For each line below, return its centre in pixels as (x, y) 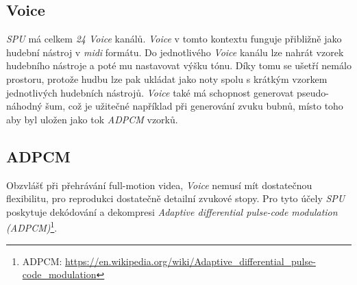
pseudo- (313, 92)
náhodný (24, 106)
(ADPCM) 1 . (32, 226)
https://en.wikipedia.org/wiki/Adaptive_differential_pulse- (190, 261)
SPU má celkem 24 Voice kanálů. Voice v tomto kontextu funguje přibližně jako (174, 39)
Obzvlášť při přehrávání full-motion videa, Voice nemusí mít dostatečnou (159, 185)
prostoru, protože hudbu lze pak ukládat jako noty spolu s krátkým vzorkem (167, 78)
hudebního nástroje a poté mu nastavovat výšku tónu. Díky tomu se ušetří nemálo (179, 65)
